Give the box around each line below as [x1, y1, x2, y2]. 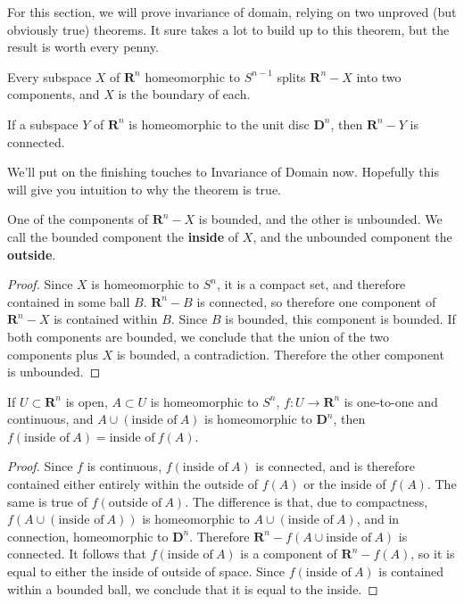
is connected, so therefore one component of [196, 292, 436, 310]
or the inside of [303, 475, 386, 493]
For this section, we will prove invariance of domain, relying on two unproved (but [7, 3, 457, 21]
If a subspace [7, 114, 79, 133]
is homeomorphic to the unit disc [128, 114, 310, 133]
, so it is [410, 544, 455, 563]
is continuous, [87, 457, 162, 476]
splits [277, 67, 306, 86]
